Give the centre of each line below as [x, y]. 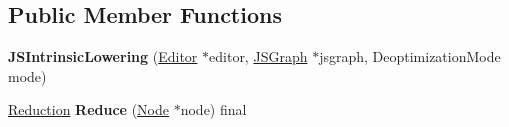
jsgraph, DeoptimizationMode [410, 56]
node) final [213, 109]
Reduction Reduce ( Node [89, 109]
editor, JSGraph [258, 56]
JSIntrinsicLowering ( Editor [103, 56]
